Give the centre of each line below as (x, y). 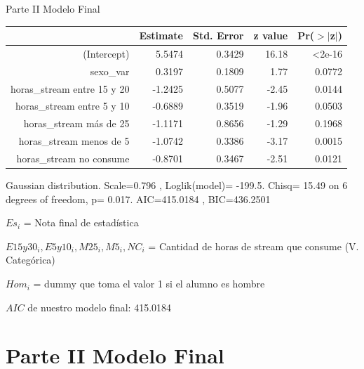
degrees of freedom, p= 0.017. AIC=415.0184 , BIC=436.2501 (138, 199)
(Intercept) (106, 53)
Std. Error (218, 35)
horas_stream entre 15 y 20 (70, 88)
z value (271, 35)
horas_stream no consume (73, 158)
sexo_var (110, 71)
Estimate (161, 35)
